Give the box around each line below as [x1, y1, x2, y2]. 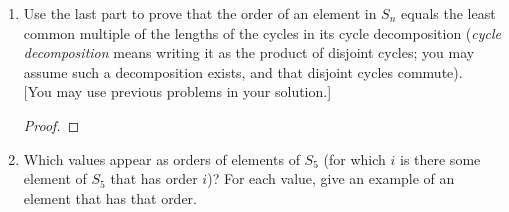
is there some [399, 148, 481, 169]
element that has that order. [23, 187, 198, 208]
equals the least [401, 3, 496, 23]
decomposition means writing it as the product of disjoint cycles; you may [23, 42, 475, 63]
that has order [110, 168, 198, 189]
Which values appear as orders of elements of [23, 148, 300, 169]
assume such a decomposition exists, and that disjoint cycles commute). [23, 61, 463, 82]
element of [23, 168, 87, 189]
